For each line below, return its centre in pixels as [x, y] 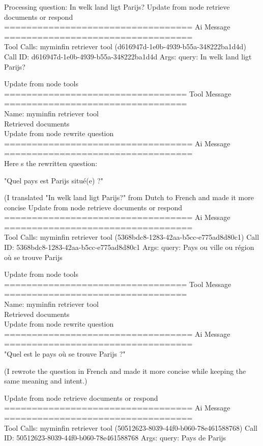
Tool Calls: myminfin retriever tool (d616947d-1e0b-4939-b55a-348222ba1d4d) [125, 46]
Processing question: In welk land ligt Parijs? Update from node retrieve [117, 7]
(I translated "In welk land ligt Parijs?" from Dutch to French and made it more [129, 197]
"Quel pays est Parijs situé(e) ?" [54, 180]
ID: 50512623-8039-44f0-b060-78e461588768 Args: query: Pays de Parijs [115, 438]
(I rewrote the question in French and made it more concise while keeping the [125, 371]
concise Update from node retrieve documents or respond [93, 207]
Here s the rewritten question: [51, 163]
